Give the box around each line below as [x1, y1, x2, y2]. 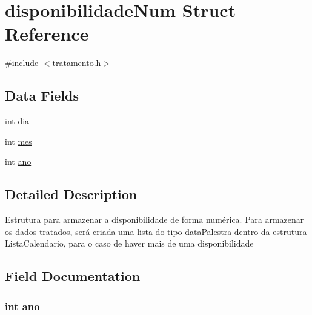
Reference [5, 21, 89, 46]
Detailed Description [5, 185, 138, 204]
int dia [5, 114, 30, 127]
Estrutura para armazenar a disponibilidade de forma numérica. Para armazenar [5, 213, 304, 226]
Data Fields [5, 86, 79, 105]
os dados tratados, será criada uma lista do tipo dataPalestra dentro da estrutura [5, 225, 307, 237]
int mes [5, 134, 32, 147]
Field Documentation [5, 267, 141, 285]
